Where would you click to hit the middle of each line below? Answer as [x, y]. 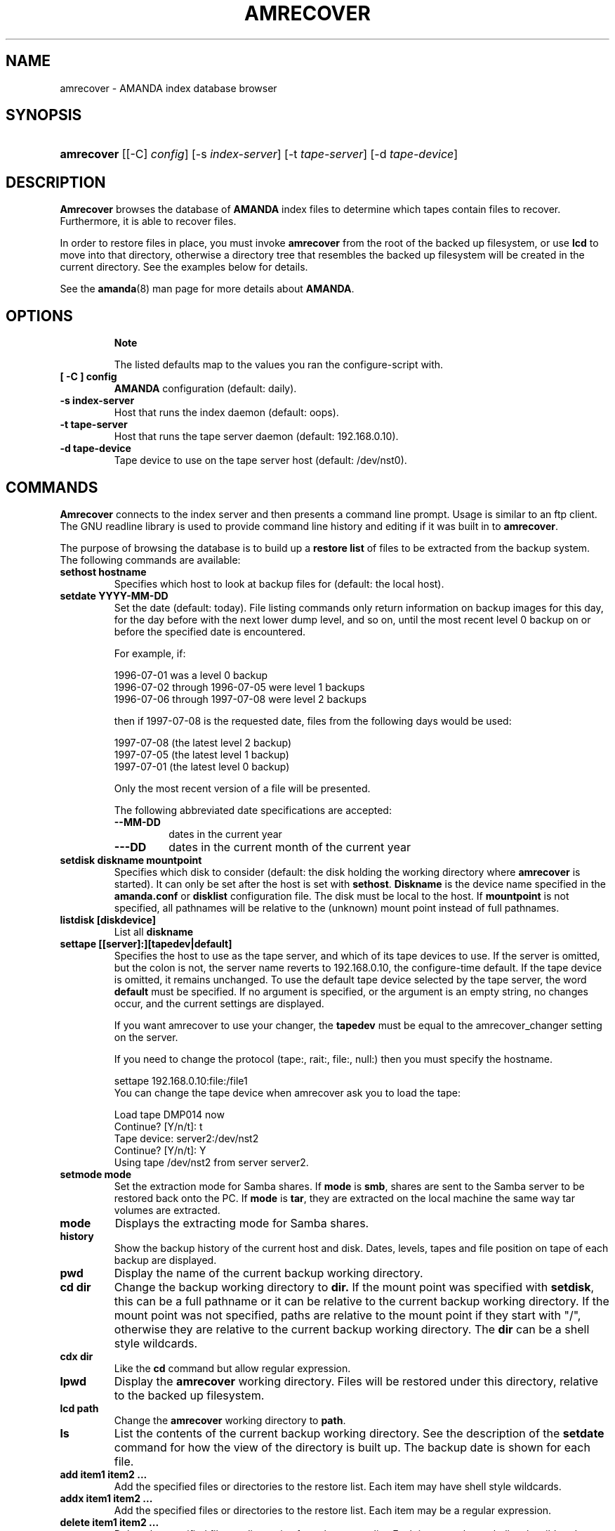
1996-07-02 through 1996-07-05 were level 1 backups [239, 687]
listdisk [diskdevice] [108, 919]
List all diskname [154, 931]
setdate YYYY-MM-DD [114, 595]
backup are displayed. [165, 1260]
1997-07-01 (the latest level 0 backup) [202, 766]
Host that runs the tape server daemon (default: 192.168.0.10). [256, 437]
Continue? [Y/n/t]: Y [160, 1150]
